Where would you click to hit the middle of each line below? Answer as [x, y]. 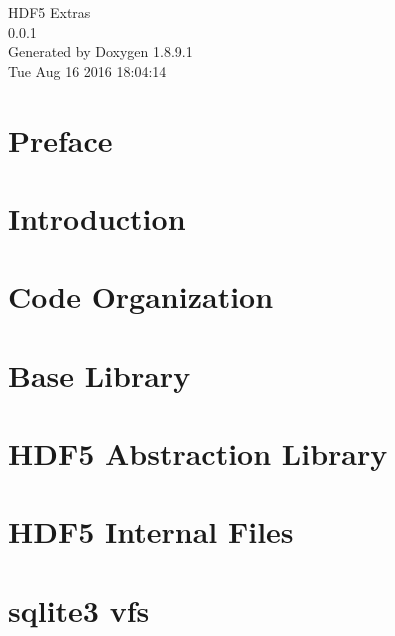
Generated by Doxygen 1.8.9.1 [100, 51]
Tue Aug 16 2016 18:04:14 [87, 70]
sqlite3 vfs [79, 609]
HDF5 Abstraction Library [198, 453]
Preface [60, 139]
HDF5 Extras [49, 12]
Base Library [99, 374]
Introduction [97, 217]
